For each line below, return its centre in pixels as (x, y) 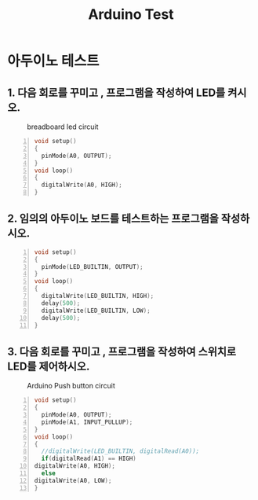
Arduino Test (131, 15)
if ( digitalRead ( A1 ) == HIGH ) (89, 459)
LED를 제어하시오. (49, 366)
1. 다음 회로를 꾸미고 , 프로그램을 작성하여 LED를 (116, 92)
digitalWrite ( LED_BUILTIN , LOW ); (96, 311)
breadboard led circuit (63, 127)
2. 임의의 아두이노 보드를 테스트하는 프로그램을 (113, 219)
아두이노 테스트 (53, 61)
